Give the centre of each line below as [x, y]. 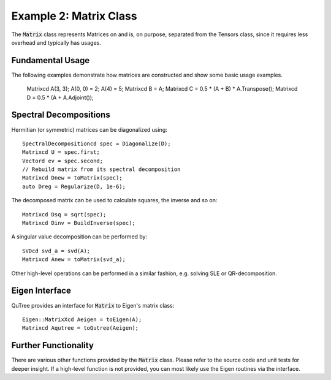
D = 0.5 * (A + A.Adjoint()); [60, 97]
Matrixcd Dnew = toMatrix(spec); [72, 178]
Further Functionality [53, 345]
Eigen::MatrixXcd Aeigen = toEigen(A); [82, 319]
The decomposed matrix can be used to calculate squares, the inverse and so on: [114, 200]
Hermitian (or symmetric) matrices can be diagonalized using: [89, 129]
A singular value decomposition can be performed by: [79, 237]
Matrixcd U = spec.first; [61, 152]
